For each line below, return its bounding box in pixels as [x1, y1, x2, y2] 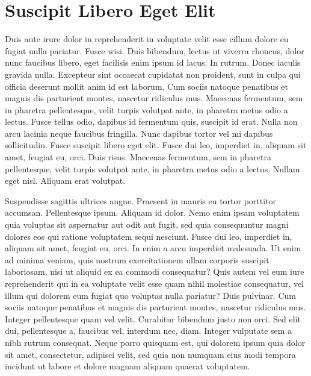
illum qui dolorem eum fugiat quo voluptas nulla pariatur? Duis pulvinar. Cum [5, 289, 296, 301]
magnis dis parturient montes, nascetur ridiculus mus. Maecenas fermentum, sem [5, 92, 303, 104]
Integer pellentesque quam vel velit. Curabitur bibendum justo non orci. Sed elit [5, 312, 301, 325]
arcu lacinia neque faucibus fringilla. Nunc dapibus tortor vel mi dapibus [5, 127, 273, 139]
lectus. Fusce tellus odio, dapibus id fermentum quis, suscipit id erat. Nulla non [5, 115, 298, 128]
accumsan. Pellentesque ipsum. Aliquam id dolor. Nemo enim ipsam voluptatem [5, 206, 300, 219]
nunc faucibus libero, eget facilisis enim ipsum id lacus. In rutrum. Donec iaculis [5, 56, 301, 69]
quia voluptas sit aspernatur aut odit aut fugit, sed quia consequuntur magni [5, 218, 289, 231]
